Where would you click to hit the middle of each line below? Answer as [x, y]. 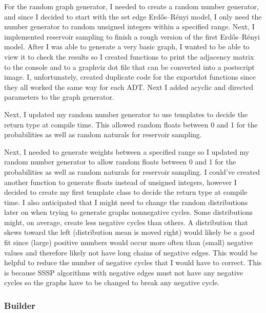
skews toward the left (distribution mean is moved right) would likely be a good [129, 232]
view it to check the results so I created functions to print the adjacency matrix [129, 56]
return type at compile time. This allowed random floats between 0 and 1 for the [131, 124]
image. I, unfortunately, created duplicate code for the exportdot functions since [130, 77]
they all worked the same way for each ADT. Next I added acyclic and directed [129, 87]
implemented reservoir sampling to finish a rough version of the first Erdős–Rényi [132, 36]
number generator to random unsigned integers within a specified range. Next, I [129, 26]
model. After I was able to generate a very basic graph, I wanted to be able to [127, 47]
